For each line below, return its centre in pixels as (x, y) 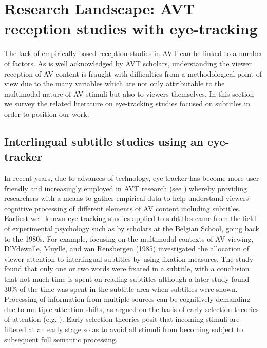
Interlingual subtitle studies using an (104, 141)
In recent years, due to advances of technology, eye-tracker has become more (124, 178)
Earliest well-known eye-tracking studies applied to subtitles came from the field (130, 218)
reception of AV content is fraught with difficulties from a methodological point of (133, 73)
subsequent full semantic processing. (61, 339)
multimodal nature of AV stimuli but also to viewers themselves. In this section (129, 93)
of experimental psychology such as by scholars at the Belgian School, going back (132, 228)
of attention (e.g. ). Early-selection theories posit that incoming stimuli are (122, 319)
